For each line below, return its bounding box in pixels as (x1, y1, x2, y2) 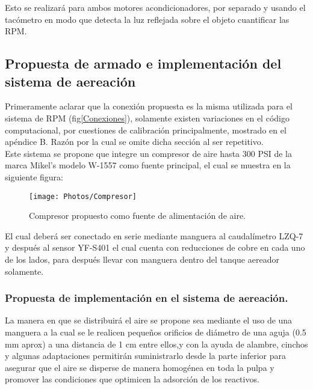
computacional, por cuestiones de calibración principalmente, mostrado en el (5, 123, 287, 136)
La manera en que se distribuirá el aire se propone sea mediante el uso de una (5, 314, 293, 326)
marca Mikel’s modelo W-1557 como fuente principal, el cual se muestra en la (5, 159, 291, 171)
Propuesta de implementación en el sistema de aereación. (5, 290, 288, 305)
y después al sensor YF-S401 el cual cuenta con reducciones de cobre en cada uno (5, 241, 305, 254)
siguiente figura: (5, 170, 63, 183)
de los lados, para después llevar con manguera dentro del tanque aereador (5, 253, 279, 265)
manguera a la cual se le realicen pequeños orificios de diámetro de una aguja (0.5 (5, 325, 306, 338)
